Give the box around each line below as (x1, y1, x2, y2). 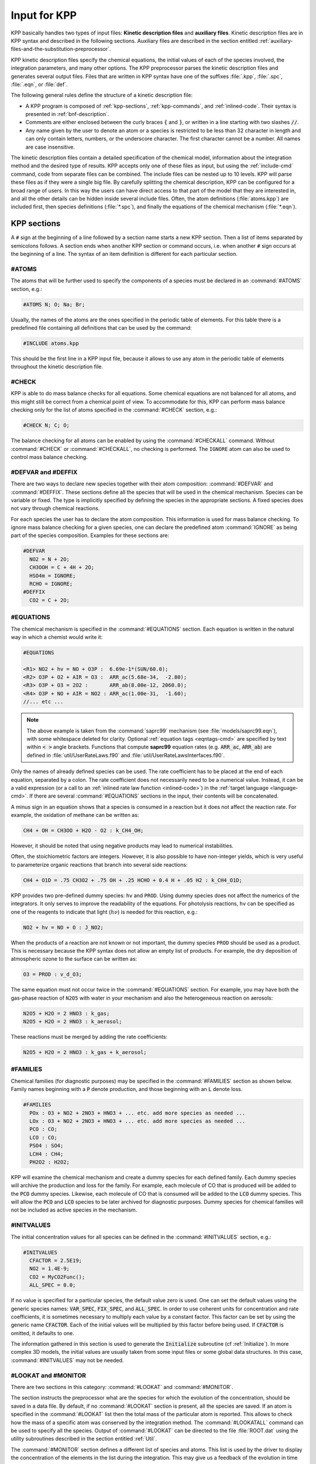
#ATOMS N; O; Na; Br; (23, 301, 85, 307)
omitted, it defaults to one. (11, 1329, 74, 1336)
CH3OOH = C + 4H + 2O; (29, 564, 95, 571)
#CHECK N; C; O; (23, 422, 70, 429)
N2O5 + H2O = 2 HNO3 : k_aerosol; (23, 1018, 122, 1025)
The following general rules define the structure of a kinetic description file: (11, 91, 193, 99)
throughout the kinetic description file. (11, 363, 104, 370)
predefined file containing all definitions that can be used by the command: (11, 324, 192, 331)
